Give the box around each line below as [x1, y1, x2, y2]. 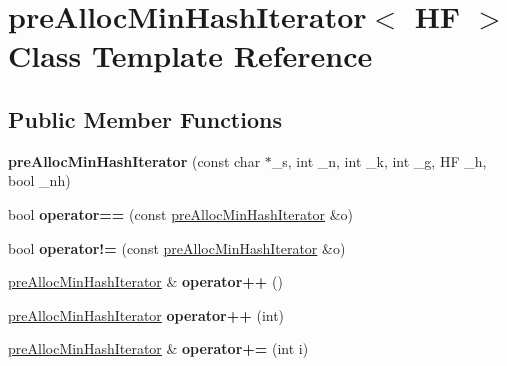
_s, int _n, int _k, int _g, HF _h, [271, 150, 487, 171]
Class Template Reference [8, 35, 373, 76]
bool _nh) [8, 170, 71, 191]
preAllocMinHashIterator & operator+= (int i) [8, 338, 309, 359]
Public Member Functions [8, 103, 282, 134]
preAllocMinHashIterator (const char [8, 150, 261, 171]
